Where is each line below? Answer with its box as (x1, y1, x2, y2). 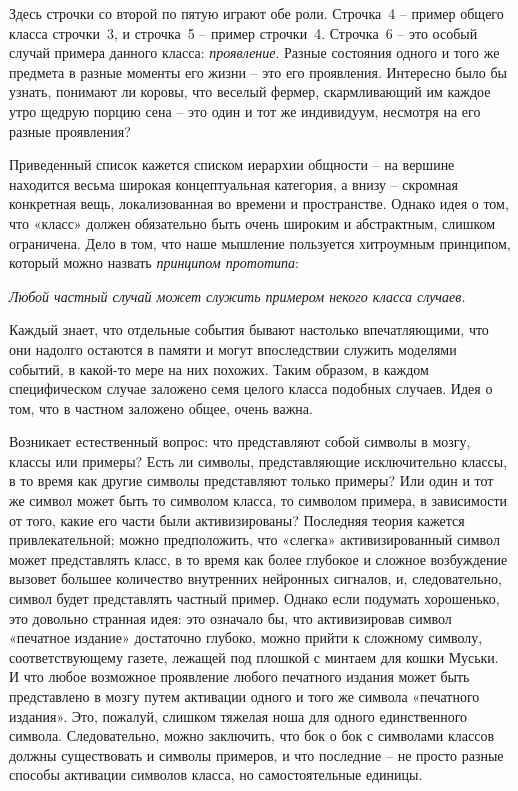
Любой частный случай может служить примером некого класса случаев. (9, 285, 466, 306)
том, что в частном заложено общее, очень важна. (9, 397, 313, 418)
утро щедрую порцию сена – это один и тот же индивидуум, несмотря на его (9, 100, 481, 121)
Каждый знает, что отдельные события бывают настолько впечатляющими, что (9, 319, 489, 340)
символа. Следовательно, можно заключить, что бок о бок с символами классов (9, 725, 495, 746)
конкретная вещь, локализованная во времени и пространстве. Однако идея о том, (9, 193, 509, 214)
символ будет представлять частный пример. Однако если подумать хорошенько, (9, 588, 500, 609)
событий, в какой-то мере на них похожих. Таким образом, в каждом (9, 358, 429, 379)
